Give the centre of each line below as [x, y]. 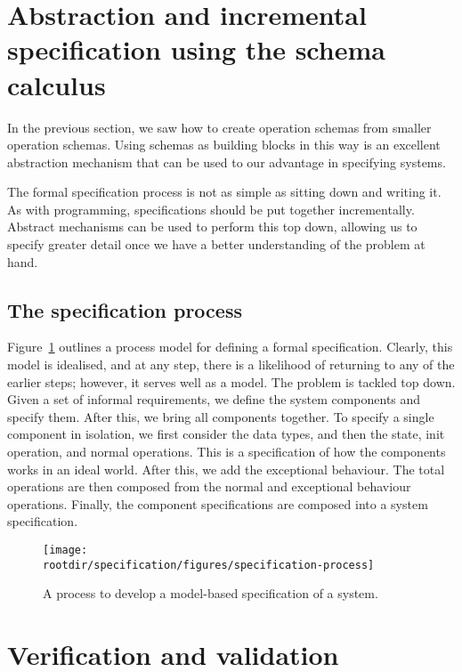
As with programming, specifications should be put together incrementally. [211, 209]
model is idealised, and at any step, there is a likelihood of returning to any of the [231, 364]
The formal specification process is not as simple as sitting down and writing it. [224, 192]
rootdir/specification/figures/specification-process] [209, 565]
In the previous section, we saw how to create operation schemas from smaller [219, 127]
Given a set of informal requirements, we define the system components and [214, 399]
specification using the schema [196, 49]
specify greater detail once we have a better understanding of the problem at [216, 244]
